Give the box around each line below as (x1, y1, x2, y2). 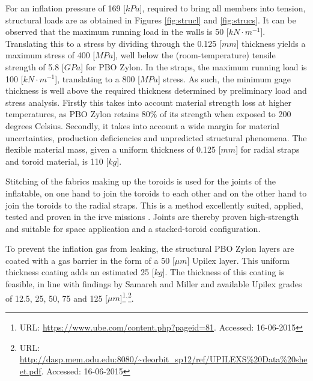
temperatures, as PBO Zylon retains (5, 108, 139, 120)
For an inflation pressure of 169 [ (5, 2, 126, 14)
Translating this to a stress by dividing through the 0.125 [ (5, 37, 222, 49)
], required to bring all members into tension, (139, 2, 306, 14)
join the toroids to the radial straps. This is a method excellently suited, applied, (5, 198, 303, 211)
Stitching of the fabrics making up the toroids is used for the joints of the (5, 175, 276, 187)
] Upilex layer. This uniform (187, 254, 290, 266)
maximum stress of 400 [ (5, 49, 96, 61)
